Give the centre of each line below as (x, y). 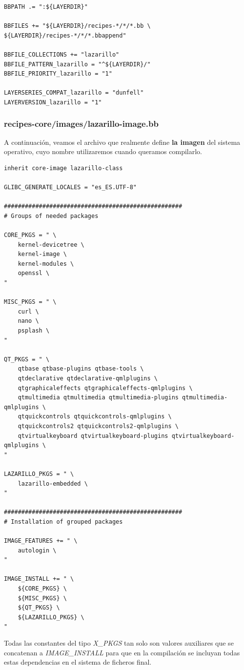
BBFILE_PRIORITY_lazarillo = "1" (58, 74)
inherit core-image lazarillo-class (63, 168)
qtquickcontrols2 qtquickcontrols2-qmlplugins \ (98, 426)
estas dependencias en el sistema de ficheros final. (78, 662)
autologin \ (37, 550)
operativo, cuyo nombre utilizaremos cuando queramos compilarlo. (103, 151)
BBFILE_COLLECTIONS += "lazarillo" (62, 54)
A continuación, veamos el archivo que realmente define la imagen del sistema (122, 142)
